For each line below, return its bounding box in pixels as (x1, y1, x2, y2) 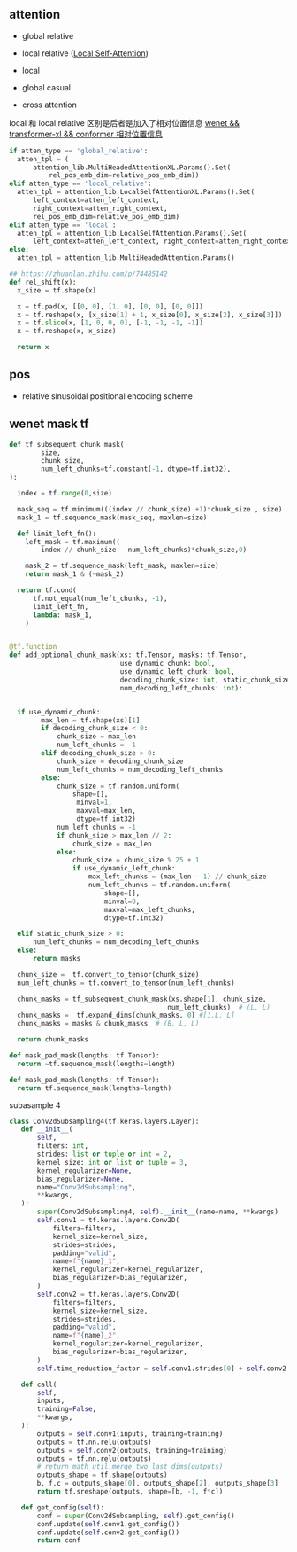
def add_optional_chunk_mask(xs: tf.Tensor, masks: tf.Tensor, (9, 651, 247, 659)
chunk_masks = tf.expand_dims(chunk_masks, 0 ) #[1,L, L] (17, 1010, 236, 1020)
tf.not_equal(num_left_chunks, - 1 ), (32, 594, 168, 603)
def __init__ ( (20, 1125, 73, 1134)
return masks (32, 955, 81, 963)
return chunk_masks (17, 1035, 89, 1044)
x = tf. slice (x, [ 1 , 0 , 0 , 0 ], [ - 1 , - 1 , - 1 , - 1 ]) (17, 318, 204, 327)
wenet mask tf (9, 417, 89, 432)
